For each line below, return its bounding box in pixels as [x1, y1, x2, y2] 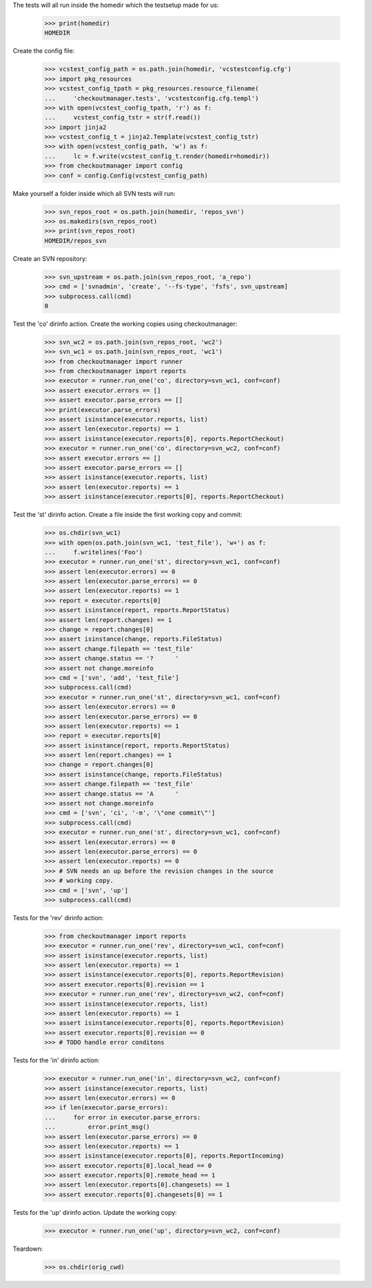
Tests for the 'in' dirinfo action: [12, 1056, 100, 1064]
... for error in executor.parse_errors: [44, 1113, 201, 1121]
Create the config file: [12, 47, 75, 55]
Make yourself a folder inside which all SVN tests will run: [12, 189, 176, 197]
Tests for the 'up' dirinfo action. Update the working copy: [12, 1208, 177, 1216]
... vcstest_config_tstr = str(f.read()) [44, 114, 201, 121]
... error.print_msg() [44, 1123, 151, 1131]
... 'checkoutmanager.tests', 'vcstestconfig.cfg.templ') [44, 94, 259, 102]
